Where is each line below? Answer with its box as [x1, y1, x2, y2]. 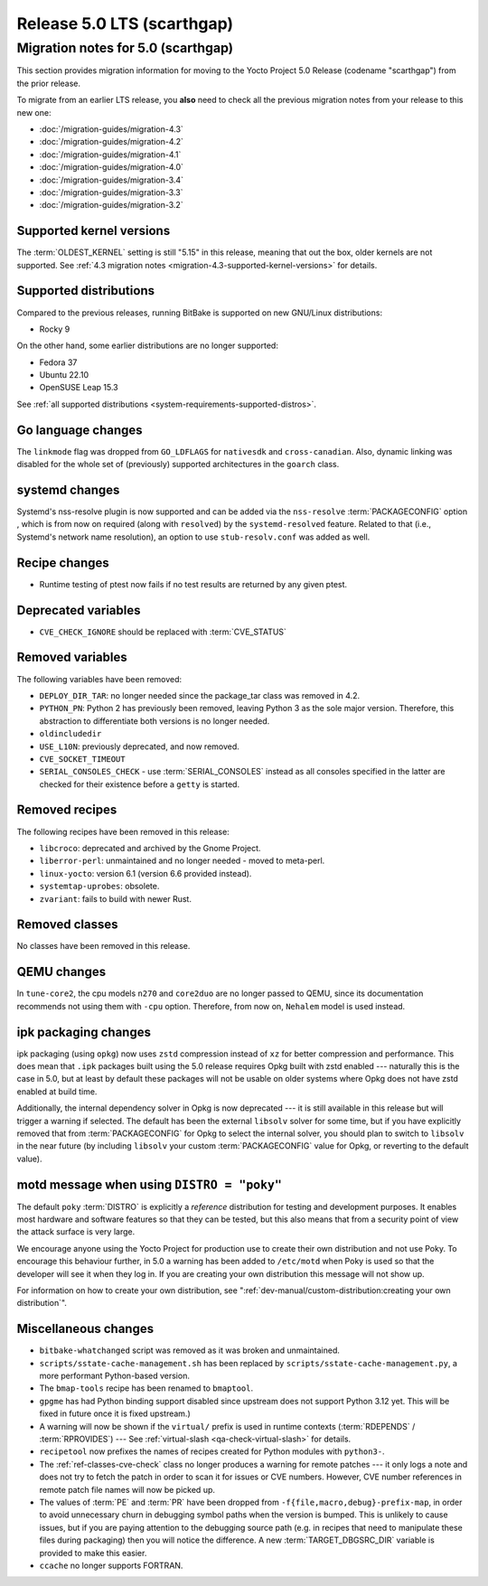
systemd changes [16, 482, 120, 497]
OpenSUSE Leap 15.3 [39, 382, 118, 393]
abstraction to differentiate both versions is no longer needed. [39, 715, 270, 727]
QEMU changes [16, 964, 107, 980]
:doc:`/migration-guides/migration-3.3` [39, 186, 183, 198]
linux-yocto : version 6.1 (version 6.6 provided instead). [39, 868, 252, 878]
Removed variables [16, 650, 127, 665]
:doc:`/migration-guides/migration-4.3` [39, 123, 184, 135]
